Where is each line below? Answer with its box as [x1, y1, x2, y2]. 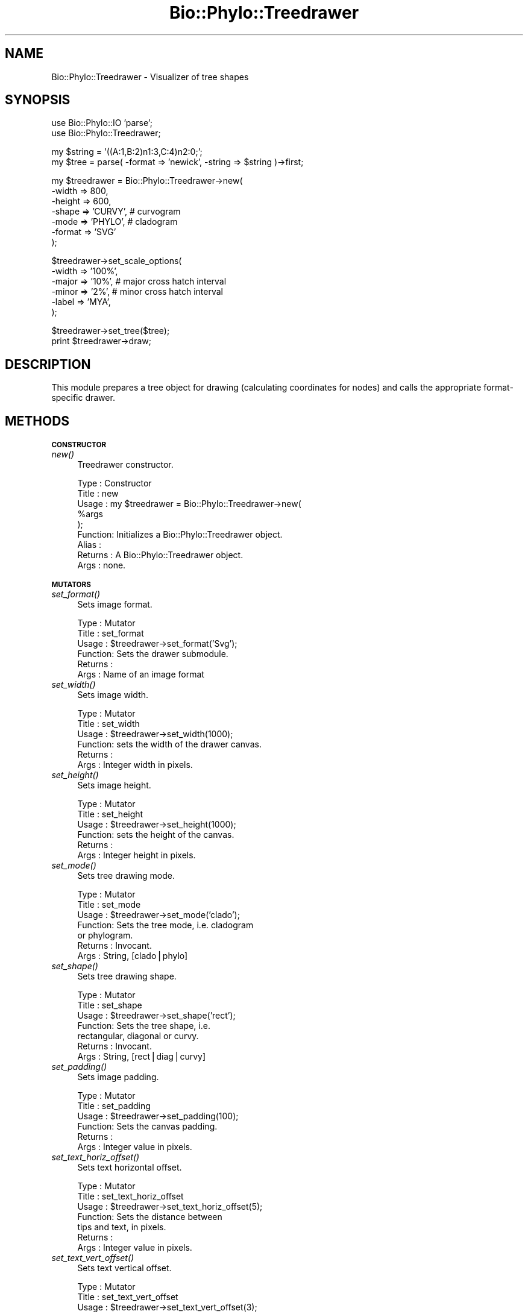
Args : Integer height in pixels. [77, 850, 196, 861]
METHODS [5, 413, 70, 429]
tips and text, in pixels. [77, 1222, 166, 1233]
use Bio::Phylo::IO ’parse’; [51, 118, 152, 128]
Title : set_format [77, 628, 144, 639]
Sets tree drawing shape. [77, 971, 177, 982]
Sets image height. [77, 780, 151, 791]
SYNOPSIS [5, 92, 71, 108]
